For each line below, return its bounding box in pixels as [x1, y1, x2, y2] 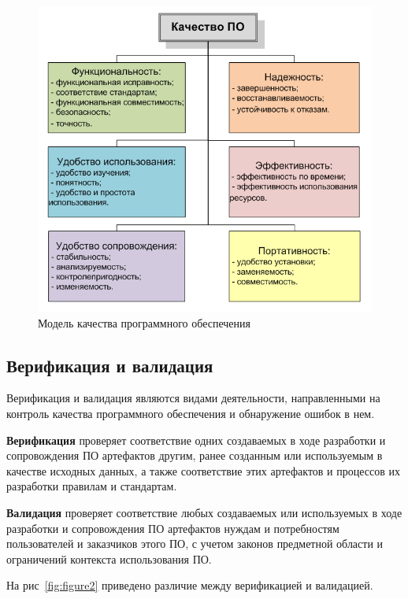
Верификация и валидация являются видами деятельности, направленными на [6, 390, 380, 406]
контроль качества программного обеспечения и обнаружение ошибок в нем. [6, 405, 375, 422]
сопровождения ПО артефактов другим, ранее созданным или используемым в [6, 447, 383, 464]
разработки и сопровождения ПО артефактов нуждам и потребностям [6, 520, 339, 536]
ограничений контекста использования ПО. [6, 550, 212, 567]
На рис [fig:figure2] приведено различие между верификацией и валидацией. [6, 577, 373, 593]
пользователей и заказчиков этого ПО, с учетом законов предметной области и [6, 535, 384, 552]
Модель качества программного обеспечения [38, 314, 251, 331]
